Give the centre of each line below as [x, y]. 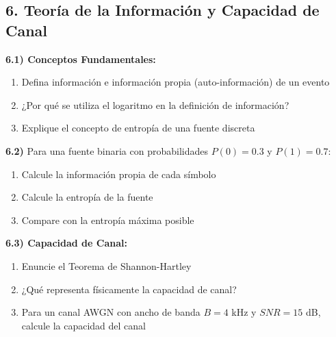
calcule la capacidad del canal [84, 325]
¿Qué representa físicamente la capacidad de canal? [129, 289]
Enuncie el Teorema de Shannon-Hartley [106, 265]
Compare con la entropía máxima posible [108, 220]
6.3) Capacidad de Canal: [66, 243]
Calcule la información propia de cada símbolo [119, 174]
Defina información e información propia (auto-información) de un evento [176, 82]
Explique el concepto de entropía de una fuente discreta [138, 128]
